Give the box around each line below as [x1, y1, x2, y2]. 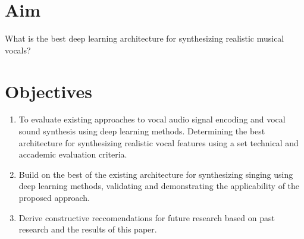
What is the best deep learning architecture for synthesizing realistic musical [5, 32, 284, 45]
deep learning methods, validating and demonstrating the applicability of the [18, 180, 300, 192]
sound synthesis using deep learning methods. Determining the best [18, 125, 265, 137]
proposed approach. [18, 191, 90, 203]
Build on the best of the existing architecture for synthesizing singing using [18, 168, 293, 180]
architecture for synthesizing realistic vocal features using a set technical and [18, 136, 299, 149]
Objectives [5, 78, 92, 103]
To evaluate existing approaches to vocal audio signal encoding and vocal [18, 113, 286, 125]
